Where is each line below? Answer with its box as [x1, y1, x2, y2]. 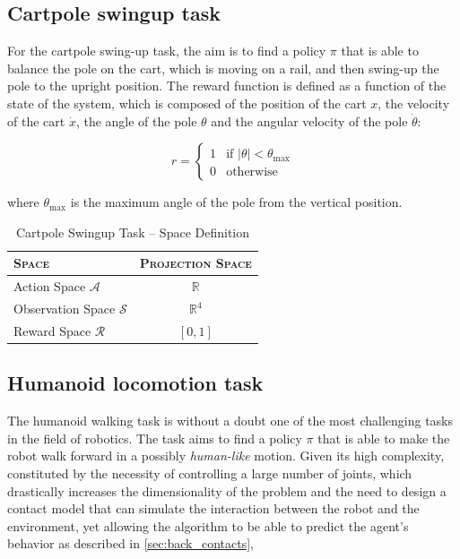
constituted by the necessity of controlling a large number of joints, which [7, 463, 412, 482]
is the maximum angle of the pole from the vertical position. [70, 193, 403, 211]
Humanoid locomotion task [7, 369, 264, 397]
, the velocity [378, 93, 450, 112]
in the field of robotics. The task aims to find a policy [7, 428, 302, 447]
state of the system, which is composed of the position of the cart [7, 93, 367, 112]
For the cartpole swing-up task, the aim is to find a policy [7, 41, 326, 60]
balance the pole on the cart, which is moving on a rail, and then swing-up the [7, 58, 439, 77]
